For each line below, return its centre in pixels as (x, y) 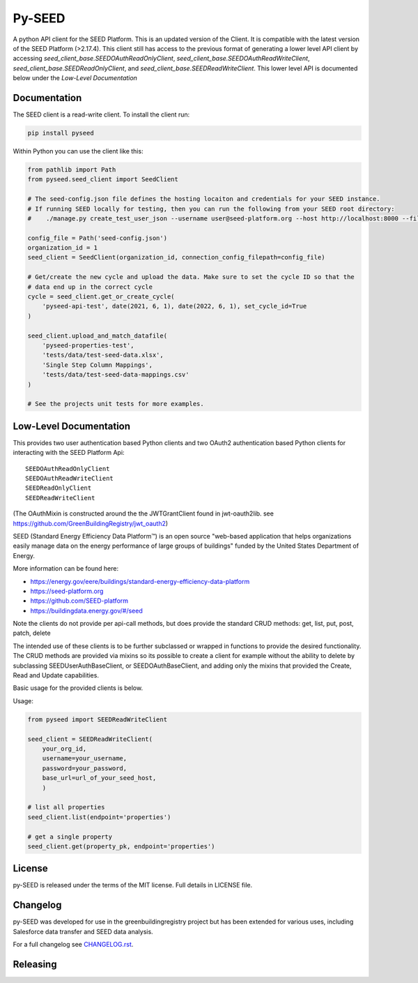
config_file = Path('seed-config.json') (97, 238)
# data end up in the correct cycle (90, 287)
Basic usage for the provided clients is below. (78, 688)
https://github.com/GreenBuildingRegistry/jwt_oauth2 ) (91, 523)
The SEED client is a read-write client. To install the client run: (101, 114)
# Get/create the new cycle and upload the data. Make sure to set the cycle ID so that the (191, 277)
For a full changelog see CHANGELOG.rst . (73, 945)
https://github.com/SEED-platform (79, 601)
